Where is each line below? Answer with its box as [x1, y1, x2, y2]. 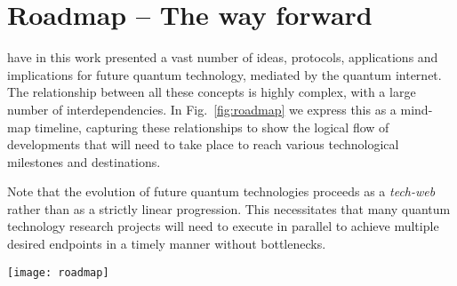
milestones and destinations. [7, 152, 161, 171]
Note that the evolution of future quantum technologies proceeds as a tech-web [7, 182, 436, 201]
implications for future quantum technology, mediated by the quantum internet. [7, 65, 442, 83]
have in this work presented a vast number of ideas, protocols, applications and [7, 48, 438, 67]
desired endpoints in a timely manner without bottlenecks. [7, 234, 326, 253]
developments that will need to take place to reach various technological [7, 135, 399, 154]
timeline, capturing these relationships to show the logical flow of [35, 117, 389, 136]
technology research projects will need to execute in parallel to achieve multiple [7, 217, 439, 235]
